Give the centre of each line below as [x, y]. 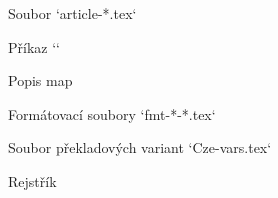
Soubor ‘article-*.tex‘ [72, 13]
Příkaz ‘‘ [34, 46]
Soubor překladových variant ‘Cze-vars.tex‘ [140, 147]
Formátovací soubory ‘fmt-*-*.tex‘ [112, 113]
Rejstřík [32, 180]
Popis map [40, 80]
